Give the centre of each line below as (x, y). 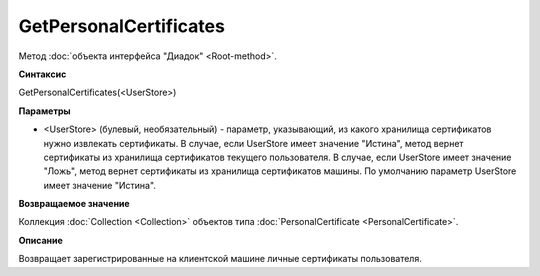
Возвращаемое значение (74, 204)
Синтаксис (42, 74)
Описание (41, 240)
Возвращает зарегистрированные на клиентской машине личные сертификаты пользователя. (220, 259)
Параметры (44, 111)
